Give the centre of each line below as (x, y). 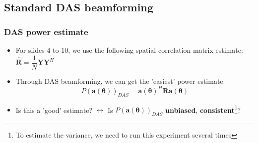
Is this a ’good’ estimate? (54, 110)
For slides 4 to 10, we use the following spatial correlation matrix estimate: (129, 50)
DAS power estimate (46, 31)
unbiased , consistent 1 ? (203, 109)
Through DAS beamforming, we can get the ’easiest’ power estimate (119, 81)
